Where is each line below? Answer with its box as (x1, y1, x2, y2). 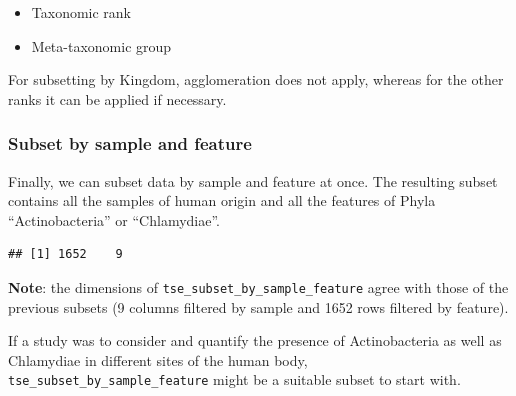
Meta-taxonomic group (31, 35, 172, 56)
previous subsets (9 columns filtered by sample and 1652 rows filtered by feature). (8, 296, 509, 317)
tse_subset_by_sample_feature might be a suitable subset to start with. (8, 369, 461, 390)
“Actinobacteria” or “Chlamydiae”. (8, 209, 221, 230)
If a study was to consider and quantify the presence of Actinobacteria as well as (8, 330, 502, 351)
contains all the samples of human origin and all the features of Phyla (8, 190, 436, 211)
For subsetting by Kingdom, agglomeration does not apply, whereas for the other (8, 69, 504, 90)
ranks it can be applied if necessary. (8, 88, 227, 109)
